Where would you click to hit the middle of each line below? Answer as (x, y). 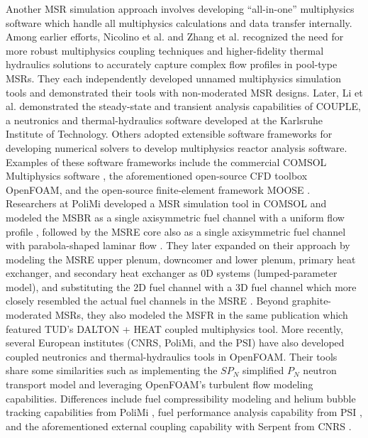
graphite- (312, 301)
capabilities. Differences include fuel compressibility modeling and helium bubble (181, 398)
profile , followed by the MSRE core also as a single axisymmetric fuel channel (176, 231)
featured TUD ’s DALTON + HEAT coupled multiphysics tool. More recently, (174, 328)
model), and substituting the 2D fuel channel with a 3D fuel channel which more (181, 286)
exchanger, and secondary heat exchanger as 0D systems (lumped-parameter (172, 273)
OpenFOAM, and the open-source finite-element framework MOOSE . (158, 189)
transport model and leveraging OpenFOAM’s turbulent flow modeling (160, 384)
